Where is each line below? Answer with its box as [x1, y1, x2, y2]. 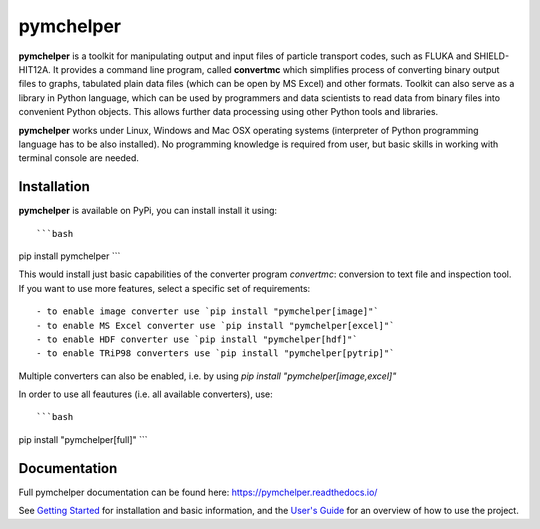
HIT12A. [18, 63, 52, 75]
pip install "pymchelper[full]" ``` [18, 433, 149, 445]
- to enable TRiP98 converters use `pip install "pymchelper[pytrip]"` [36, 348, 395, 359]
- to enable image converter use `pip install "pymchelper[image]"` [36, 306, 379, 317]
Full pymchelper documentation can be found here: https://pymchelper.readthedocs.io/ [18, 486, 378, 498]
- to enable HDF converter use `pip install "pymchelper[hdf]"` [36, 333, 359, 345]
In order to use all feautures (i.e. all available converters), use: [18, 388, 274, 400]
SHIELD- [473, 50, 510, 62]
